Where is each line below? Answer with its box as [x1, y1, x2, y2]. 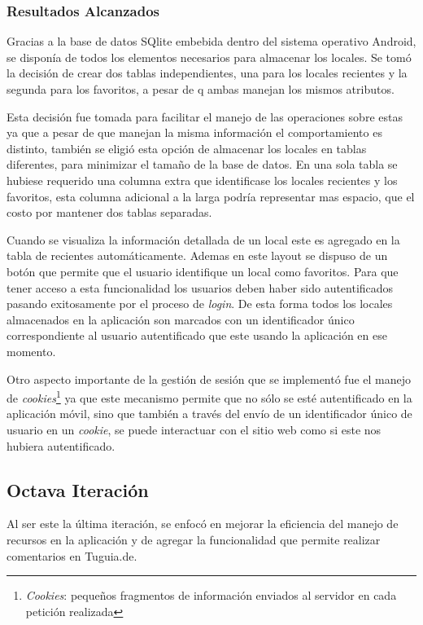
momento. [7, 342, 56, 359]
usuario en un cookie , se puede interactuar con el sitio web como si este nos [7, 420, 382, 438]
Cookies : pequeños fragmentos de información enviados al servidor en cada [25, 587, 397, 604]
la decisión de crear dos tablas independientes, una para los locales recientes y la [7, 64, 408, 81]
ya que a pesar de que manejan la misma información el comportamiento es [7, 124, 382, 141]
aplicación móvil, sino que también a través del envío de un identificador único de [7, 405, 412, 422]
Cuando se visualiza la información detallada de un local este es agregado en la [7, 231, 400, 248]
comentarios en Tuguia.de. [7, 547, 137, 564]
